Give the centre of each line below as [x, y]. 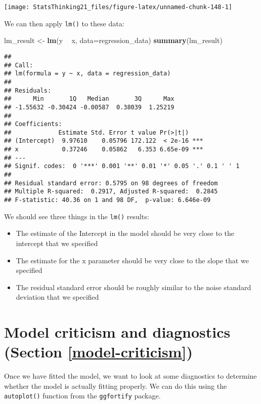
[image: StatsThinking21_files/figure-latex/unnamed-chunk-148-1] [118, 7]
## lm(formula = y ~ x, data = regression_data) [88, 74]
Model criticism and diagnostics [117, 332]
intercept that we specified [57, 243]
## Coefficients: [33, 124]
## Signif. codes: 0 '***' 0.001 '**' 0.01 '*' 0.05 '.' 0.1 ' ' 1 [122, 166]
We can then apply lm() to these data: [64, 23]
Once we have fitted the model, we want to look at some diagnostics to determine [130, 376]
